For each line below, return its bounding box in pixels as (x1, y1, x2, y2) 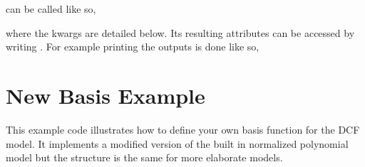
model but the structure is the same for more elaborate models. (6, 150, 283, 165)
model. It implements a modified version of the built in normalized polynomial (6, 136, 349, 151)
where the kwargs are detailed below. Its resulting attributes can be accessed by (6, 25, 355, 40)
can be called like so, (6, 1, 96, 16)
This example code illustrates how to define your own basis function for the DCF (6, 122, 360, 136)
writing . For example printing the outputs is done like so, (6, 39, 259, 54)
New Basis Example (6, 80, 205, 109)
